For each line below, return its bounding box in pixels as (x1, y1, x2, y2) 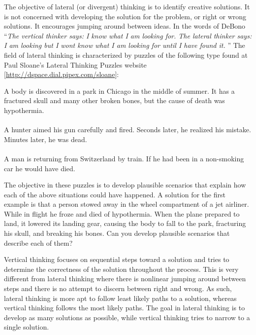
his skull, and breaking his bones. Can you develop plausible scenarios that (4, 228, 230, 238)
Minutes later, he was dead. (4, 134, 87, 144)
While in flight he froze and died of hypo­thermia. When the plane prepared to (4, 208, 240, 219)
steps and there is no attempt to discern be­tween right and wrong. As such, (4, 283, 232, 294)
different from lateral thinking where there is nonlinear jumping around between (4, 273, 246, 284)
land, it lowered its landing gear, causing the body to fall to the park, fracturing (4, 218, 246, 228)
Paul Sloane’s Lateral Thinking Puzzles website (4, 59, 147, 70)
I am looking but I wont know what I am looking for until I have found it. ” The (4, 40, 245, 50)
